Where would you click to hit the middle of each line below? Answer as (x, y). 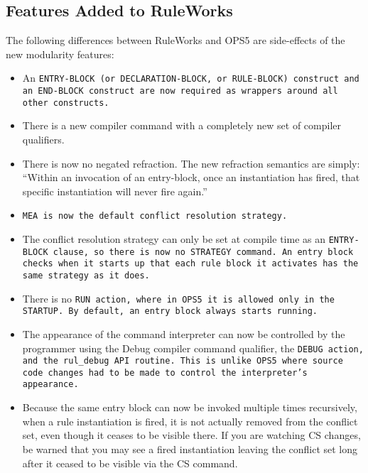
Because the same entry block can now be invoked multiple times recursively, (190, 407)
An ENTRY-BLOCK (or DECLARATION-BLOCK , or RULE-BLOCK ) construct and (191, 78)
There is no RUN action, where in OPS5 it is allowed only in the (178, 298)
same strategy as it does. (86, 275)
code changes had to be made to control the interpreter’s (165, 373)
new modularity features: (60, 54)
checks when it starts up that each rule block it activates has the (190, 264)
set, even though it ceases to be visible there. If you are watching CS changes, (191, 435)
